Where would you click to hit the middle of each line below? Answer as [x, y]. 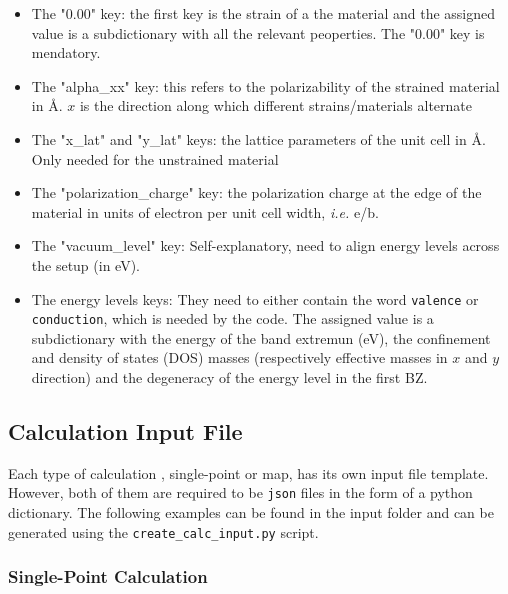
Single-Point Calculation [108, 576]
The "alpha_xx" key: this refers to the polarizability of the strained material [265, 85]
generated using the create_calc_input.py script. [163, 531]
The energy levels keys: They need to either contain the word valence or [255, 298]
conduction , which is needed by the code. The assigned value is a [232, 318]
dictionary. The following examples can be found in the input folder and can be [251, 512]
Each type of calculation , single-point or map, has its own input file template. [248, 472]
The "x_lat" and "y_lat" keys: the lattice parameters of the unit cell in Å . [258, 138]
